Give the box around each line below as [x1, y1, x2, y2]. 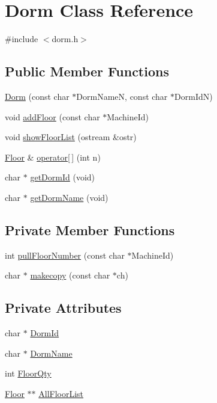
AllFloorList [38, 387, 84, 399]
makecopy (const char [30, 269, 110, 281]
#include [5, 32, 38, 45]
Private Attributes [5, 298, 122, 317]
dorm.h [52, 32, 79, 45]
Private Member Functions [5, 220, 175, 239]
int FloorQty [5, 367, 52, 380]
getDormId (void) [30, 171, 95, 183]
